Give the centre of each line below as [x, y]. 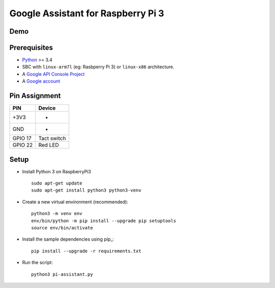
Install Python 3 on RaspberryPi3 [57, 171]
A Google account [41, 81]
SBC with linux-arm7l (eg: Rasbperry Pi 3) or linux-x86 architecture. [98, 67]
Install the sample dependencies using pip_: [68, 239]
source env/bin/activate [62, 228]
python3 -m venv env [57, 214]
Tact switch [52, 139]
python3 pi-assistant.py [62, 274]
